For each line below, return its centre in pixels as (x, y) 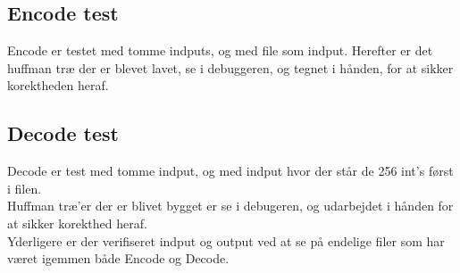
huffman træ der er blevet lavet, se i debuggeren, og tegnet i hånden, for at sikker (230, 67)
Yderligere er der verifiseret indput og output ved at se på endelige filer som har (226, 240)
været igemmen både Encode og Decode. (118, 258)
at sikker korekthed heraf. (77, 223)
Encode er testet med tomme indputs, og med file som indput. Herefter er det (220, 50)
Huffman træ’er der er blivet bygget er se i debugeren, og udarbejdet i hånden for (230, 206)
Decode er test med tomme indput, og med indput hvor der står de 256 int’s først (230, 171)
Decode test (63, 133)
